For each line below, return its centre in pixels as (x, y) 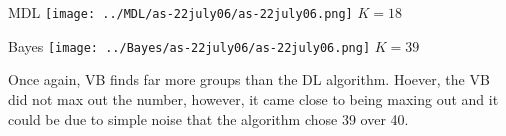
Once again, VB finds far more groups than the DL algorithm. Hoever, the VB (249, 79)
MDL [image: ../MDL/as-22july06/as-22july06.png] (180, 12)
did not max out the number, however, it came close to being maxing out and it (253, 98)
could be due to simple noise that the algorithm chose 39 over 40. (208, 118)
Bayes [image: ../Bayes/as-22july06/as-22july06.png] (189, 45)
